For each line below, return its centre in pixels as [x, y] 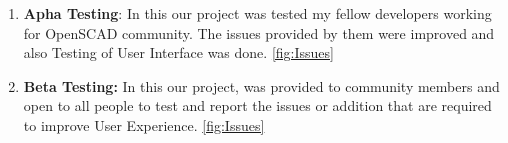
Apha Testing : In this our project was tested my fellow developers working [257, 13]
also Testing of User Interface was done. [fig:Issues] [178, 52]
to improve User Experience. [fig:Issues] [144, 124]
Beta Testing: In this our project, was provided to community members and [261, 85]
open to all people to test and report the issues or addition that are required [257, 105]
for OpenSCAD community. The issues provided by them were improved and [259, 32]
